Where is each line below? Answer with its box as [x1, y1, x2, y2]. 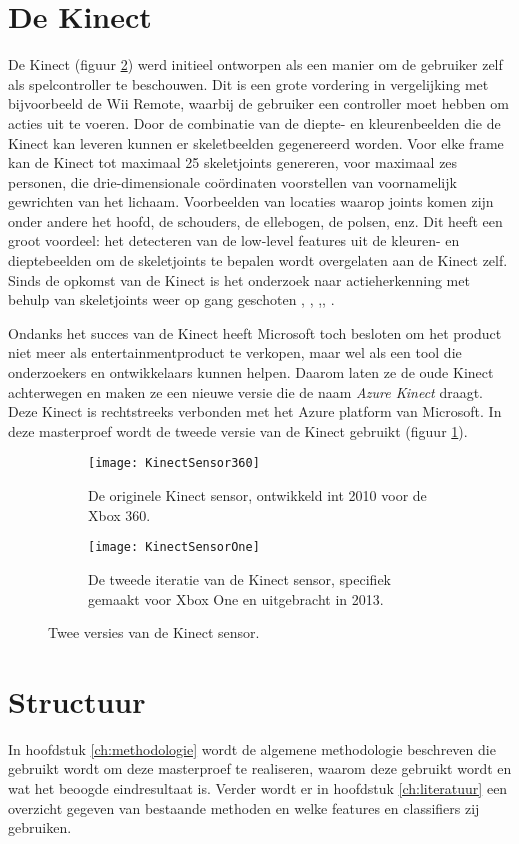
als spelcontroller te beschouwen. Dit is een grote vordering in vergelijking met [8, 73, 489, 94]
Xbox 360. [88, 504, 151, 525]
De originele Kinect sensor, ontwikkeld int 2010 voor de [88, 485, 427, 506]
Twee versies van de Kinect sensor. [48, 622, 260, 643]
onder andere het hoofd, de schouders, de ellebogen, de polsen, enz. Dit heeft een [8, 210, 503, 231]
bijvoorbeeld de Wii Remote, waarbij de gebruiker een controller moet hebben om [8, 93, 509, 114]
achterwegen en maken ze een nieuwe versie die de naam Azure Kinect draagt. [8, 381, 484, 402]
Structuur [8, 680, 146, 721]
